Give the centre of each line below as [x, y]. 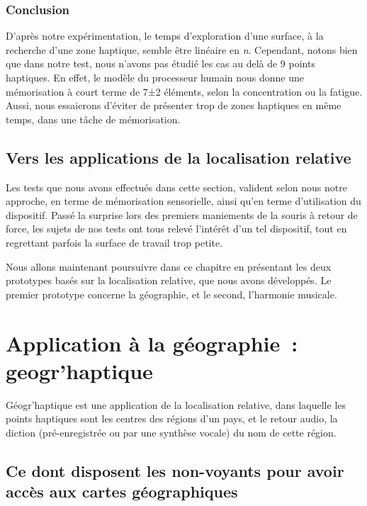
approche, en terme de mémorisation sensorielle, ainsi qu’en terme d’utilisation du [183, 201]
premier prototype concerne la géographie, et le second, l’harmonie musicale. [171, 294]
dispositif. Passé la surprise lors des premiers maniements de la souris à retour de [182, 214]
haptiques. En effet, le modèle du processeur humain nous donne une [155, 77]
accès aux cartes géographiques [122, 491]
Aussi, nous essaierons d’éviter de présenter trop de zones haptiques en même [174, 105]
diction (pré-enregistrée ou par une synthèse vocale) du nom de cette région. [171, 432]
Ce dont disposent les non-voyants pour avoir [175, 470]
